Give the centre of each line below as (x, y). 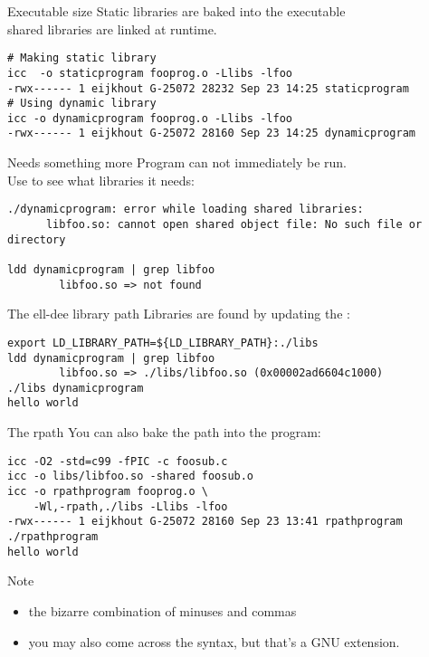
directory (37, 239)
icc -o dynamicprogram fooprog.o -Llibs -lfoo (150, 118)
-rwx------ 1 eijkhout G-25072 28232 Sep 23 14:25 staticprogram (208, 88)
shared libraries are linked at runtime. (112, 29)
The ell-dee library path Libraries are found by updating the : (179, 314)
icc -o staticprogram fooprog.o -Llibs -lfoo (150, 73)
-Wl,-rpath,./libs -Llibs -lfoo (130, 506)
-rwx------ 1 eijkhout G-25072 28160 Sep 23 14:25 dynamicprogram (212, 133)
